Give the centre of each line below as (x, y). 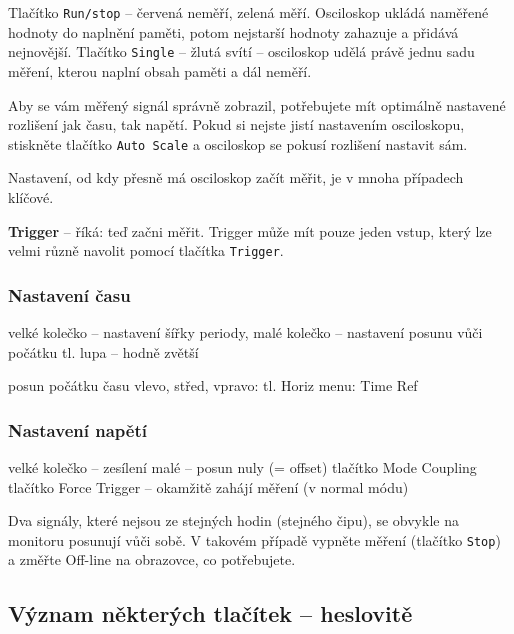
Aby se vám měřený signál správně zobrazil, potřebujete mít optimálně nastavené (257, 104)
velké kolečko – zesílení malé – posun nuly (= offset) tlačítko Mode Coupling (242, 467)
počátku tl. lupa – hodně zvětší (103, 351)
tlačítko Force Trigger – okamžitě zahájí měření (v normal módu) (208, 486)
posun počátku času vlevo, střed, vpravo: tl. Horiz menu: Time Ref (213, 385)
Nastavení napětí (77, 429)
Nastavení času (69, 294)
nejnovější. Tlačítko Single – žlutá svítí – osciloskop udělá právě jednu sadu (241, 51)
